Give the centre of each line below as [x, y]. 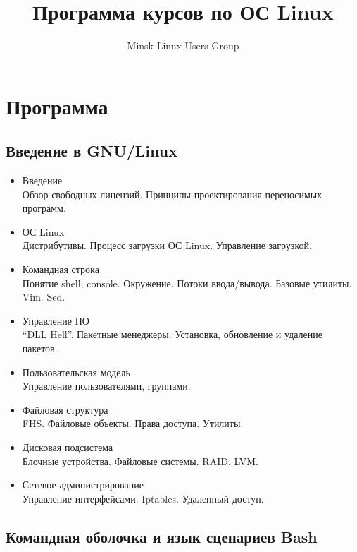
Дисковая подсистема [68, 447]
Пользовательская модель [76, 372]
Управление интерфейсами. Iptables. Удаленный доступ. [143, 498]
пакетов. [40, 348]
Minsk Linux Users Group [183, 46]
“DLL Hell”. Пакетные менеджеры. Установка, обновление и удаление [172, 334]
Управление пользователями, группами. [106, 386]
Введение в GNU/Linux [92, 151]
